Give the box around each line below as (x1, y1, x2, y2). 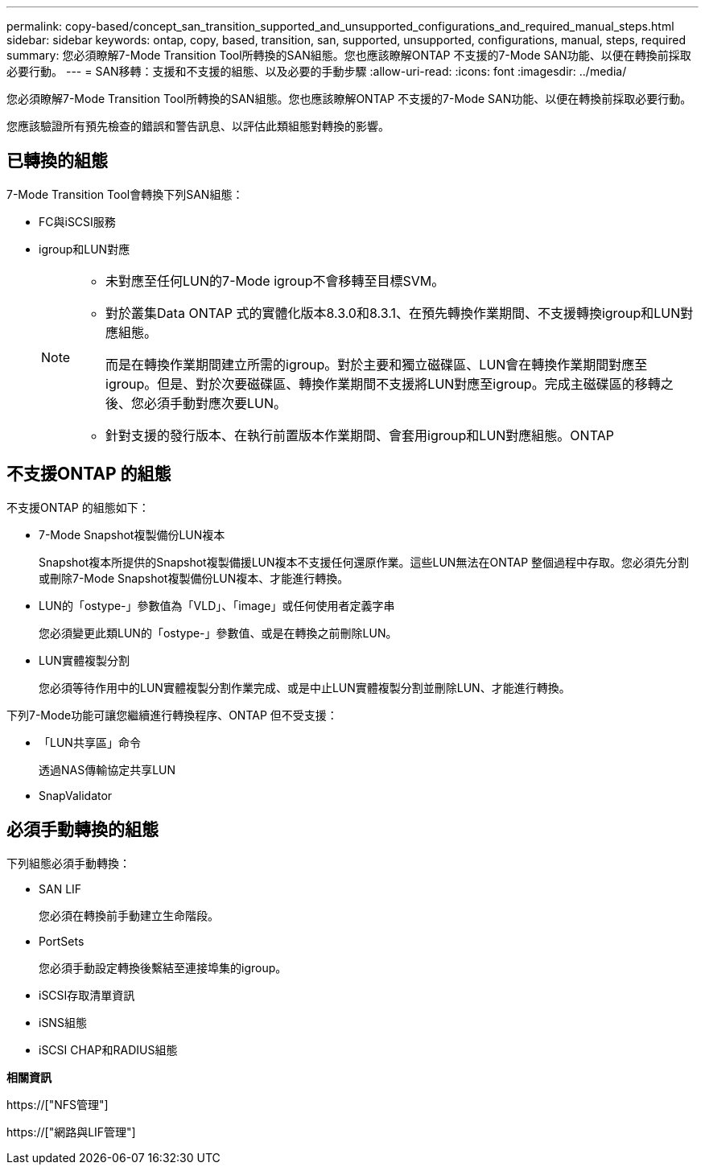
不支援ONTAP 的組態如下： (6, 500, 150, 514)
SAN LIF (39, 881, 82, 896)
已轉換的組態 (6, 150, 108, 171)
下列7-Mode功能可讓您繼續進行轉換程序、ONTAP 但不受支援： (6, 707, 338, 722)
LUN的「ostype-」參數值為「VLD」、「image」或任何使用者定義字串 (39, 598, 395, 612)
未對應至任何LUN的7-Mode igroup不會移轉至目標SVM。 (105, 272, 445, 289)
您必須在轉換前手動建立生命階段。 (39, 908, 219, 922)
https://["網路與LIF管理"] (6, 1124, 136, 1139)
